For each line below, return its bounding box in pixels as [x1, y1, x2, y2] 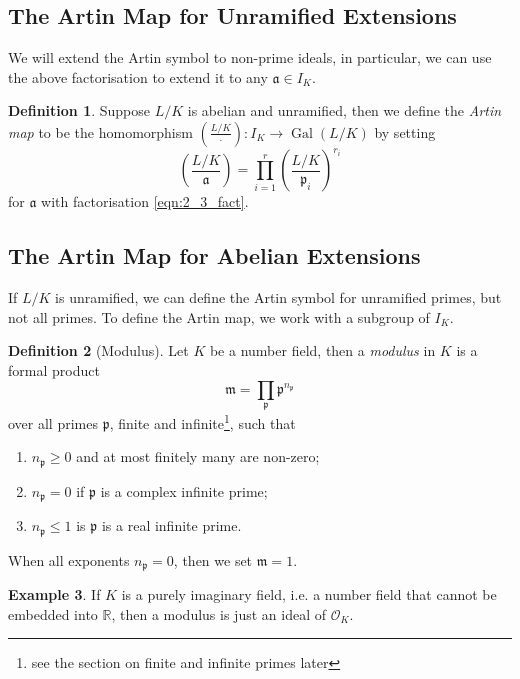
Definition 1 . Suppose [8, 100, 151, 121]
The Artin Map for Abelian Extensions [8, 240, 421, 271]
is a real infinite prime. [101, 515, 242, 536]
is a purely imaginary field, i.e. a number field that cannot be [121, 584, 497, 605]
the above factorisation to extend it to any [8, 66, 268, 87]
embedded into [8, 603, 98, 624]
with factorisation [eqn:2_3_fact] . [41, 191, 249, 212]
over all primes [8, 412, 98, 433]
